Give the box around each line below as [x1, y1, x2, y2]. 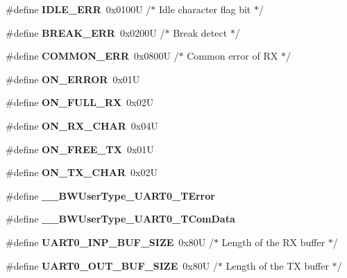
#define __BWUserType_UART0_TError [6, 188, 215, 202]
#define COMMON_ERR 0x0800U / [6, 49, 179, 63]
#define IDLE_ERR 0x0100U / [6, 2, 151, 16]
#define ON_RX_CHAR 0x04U [6, 118, 158, 132]
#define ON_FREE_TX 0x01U [6, 141, 154, 156]
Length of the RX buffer [221, 234, 325, 249]
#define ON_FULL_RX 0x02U [6, 95, 154, 110]
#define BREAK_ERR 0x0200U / [6, 25, 165, 40]
